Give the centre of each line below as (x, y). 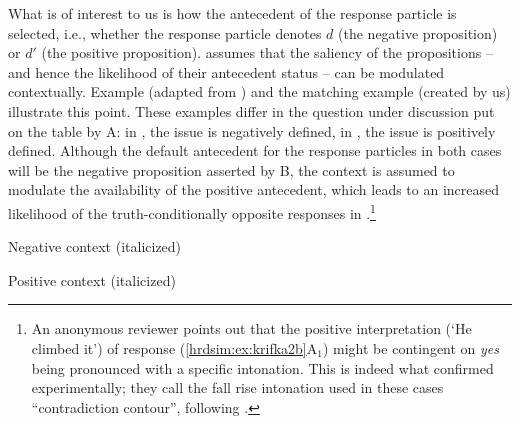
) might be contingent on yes (411, 347)
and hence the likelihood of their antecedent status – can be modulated (226, 71)
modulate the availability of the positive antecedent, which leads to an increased (254, 189)
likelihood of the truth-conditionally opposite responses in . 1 (192, 211)
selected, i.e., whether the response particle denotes (165, 32)
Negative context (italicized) (95, 246)
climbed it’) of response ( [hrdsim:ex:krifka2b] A (174, 347)
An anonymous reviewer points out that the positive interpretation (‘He (251, 328)
